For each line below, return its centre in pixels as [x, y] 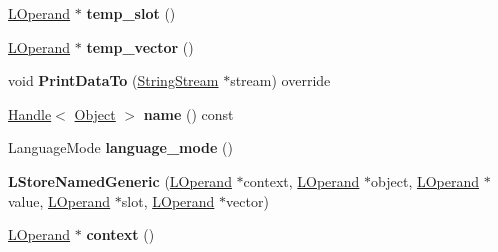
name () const [188, 113]
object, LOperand [425, 180]
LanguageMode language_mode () [120, 147]
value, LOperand [59, 200]
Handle [30, 113]
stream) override [280, 80]
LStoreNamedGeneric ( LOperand [120, 180]
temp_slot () [131, 13]
